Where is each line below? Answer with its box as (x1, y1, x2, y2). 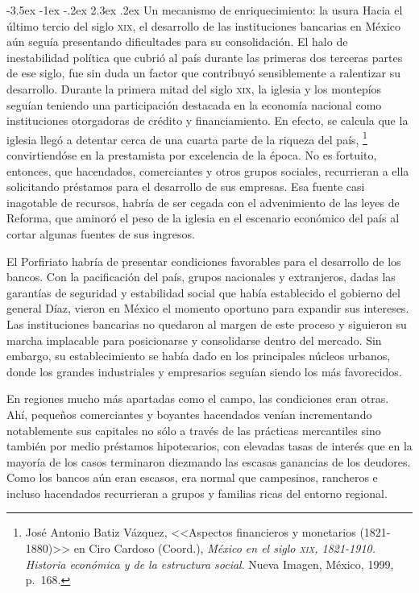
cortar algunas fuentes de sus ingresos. (6, 225, 195, 242)
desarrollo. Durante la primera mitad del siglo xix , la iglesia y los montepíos (6, 80, 382, 97)
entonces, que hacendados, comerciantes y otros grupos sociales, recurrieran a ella (6, 162, 409, 179)
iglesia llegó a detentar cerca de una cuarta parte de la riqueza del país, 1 (6, 128, 367, 147)
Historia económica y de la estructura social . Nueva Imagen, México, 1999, (25, 555, 394, 572)
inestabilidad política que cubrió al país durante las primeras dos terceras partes (6, 48, 403, 65)
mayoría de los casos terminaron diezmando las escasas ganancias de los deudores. (6, 453, 411, 470)
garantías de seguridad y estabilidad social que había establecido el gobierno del (6, 284, 400, 301)
